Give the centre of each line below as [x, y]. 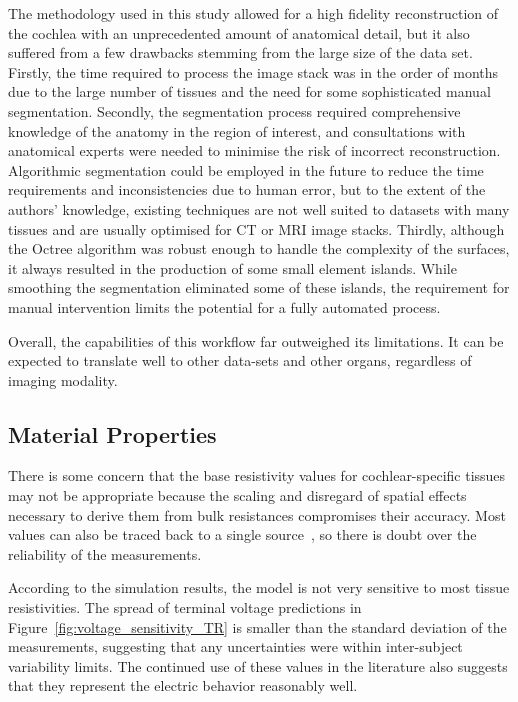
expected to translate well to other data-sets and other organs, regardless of [240, 360]
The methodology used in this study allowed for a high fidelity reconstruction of [253, 13]
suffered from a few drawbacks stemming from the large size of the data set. [240, 52]
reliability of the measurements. [105, 553]
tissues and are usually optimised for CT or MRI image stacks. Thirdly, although [256, 228]
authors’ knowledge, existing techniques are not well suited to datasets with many [259, 208]
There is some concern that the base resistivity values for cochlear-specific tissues [257, 475]
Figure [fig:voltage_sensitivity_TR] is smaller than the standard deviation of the [257, 626]
